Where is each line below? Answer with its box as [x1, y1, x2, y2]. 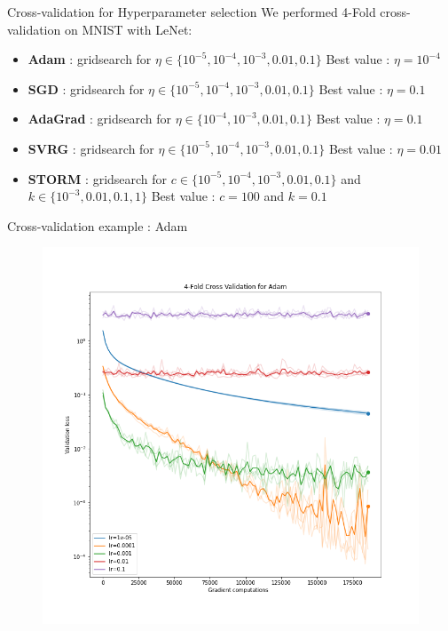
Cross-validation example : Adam [7, 216, 188, 235]
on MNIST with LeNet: [64, 20, 193, 38]
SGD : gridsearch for [28, 79, 145, 98]
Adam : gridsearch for [28, 50, 152, 68]
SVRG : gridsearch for [28, 139, 154, 157]
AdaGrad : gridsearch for [28, 109, 172, 128]
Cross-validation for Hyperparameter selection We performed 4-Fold [7, 3, 376, 20]
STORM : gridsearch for [28, 169, 168, 188]
